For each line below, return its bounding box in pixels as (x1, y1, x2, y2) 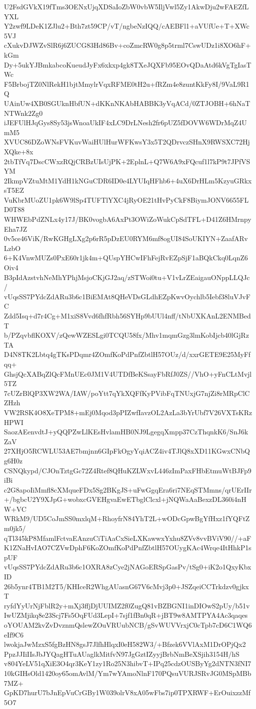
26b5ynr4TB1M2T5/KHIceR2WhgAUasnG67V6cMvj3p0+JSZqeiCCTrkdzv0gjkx (4, 581, 249, 591)
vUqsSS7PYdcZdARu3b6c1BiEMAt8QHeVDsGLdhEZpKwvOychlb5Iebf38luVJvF (4, 291, 251, 301)
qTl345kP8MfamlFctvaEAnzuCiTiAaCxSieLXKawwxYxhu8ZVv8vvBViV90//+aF (4, 532, 252, 543)
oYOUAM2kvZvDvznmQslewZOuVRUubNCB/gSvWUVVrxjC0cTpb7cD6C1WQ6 (4, 620, 252, 630)
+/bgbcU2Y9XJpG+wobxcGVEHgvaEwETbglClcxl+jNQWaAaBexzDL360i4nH (4, 494, 247, 504)
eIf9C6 (4, 629, 24, 639)
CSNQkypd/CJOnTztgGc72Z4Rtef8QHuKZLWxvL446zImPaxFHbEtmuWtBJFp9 (4, 465, 252, 475)
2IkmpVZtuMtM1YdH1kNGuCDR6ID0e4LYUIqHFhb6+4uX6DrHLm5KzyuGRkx (4, 175, 252, 185)
